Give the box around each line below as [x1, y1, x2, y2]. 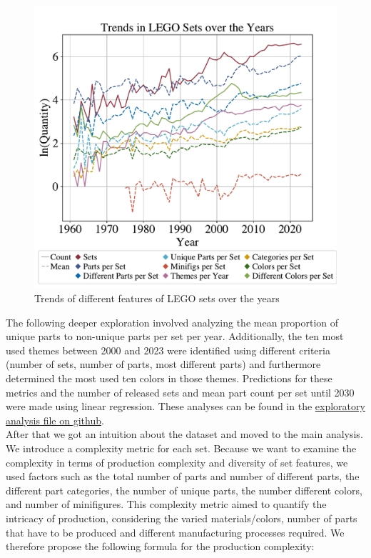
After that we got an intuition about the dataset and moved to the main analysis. [6, 427, 363, 442]
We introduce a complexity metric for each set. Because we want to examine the [6, 440, 357, 455]
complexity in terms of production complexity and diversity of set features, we [6, 454, 348, 469]
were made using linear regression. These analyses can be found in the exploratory [6, 399, 365, 414]
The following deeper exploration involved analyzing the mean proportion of [6, 314, 339, 329]
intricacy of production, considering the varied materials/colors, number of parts [6, 510, 357, 525]
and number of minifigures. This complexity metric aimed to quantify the [6, 497, 327, 512]
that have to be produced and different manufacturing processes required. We [6, 524, 345, 539]
